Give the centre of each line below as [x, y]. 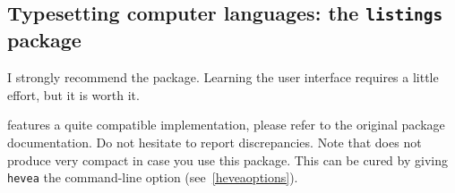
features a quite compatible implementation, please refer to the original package [226, 125]
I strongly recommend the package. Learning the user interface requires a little [223, 77]
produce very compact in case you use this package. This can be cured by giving [227, 159]
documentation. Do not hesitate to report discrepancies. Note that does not [215, 142]
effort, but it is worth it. [73, 94]
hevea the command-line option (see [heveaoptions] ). [153, 177]
